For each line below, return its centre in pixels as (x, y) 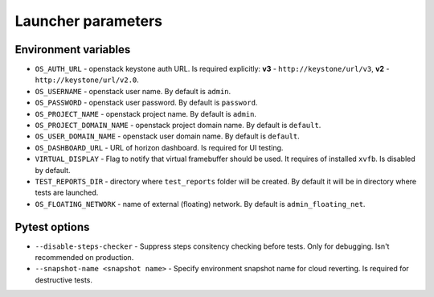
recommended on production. (84, 258)
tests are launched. (67, 192)
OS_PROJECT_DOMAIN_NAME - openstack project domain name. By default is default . (178, 126)
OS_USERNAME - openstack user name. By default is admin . (133, 91)
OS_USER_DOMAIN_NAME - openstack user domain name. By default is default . (168, 136)
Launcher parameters (89, 21)
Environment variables (73, 49)
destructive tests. (63, 280)
